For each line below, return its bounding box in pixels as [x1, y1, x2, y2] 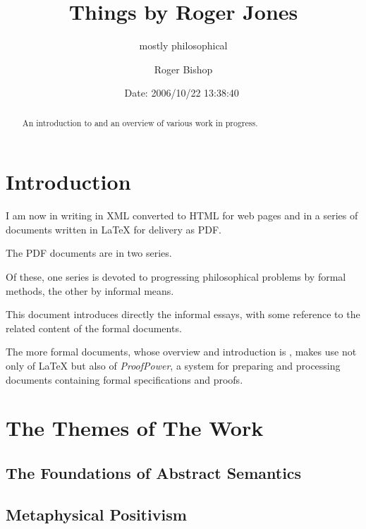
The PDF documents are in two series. [6, 245, 172, 260]
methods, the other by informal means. [6, 283, 174, 298]
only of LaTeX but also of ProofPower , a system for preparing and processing [6, 358, 341, 373]
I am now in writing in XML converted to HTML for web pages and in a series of [6, 208, 358, 223]
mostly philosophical [139, 38, 228, 53]
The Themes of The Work [6, 413, 264, 442]
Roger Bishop [154, 61, 213, 76]
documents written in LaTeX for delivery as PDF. [6, 221, 221, 236]
